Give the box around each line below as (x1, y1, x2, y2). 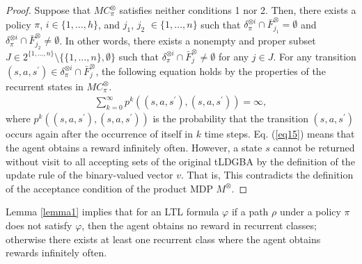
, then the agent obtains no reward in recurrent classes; (81, 217, 317, 232)
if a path (231, 204, 269, 219)
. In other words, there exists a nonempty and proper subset (59, 33, 316, 47)
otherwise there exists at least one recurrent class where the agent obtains (6, 231, 321, 246)
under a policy (279, 204, 341, 219)
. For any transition (273, 49, 356, 63)
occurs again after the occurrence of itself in (6, 126, 194, 141)
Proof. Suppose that (6, 3, 91, 17)
